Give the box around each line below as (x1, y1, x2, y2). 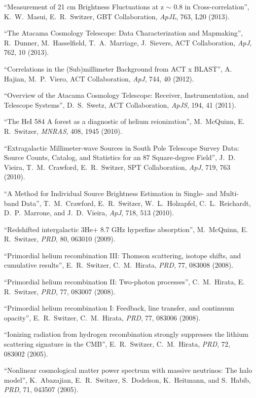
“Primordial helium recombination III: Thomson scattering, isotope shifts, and (4, 250, 241, 260)
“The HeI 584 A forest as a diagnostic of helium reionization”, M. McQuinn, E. (4, 116, 245, 126)
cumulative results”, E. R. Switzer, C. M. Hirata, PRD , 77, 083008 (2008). (4, 260, 233, 270)
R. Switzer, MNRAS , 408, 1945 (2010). (4, 125, 122, 136)
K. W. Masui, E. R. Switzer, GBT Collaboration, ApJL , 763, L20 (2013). (4, 11, 230, 21)
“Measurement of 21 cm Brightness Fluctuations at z (4, 1, 164, 11)
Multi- (219, 188, 239, 198)
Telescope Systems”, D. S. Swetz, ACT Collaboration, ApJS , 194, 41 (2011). (4, 99, 236, 110)
